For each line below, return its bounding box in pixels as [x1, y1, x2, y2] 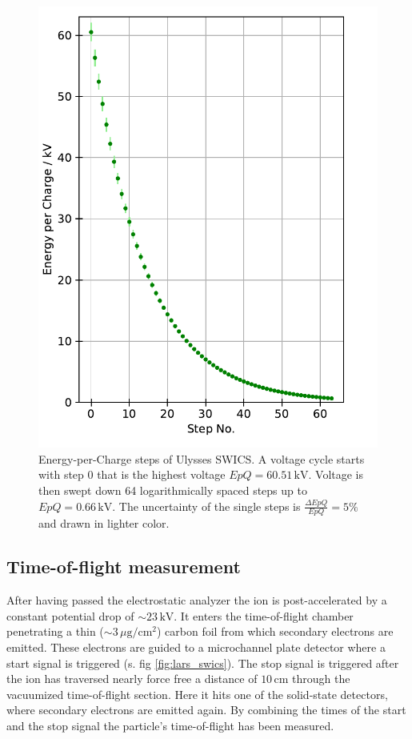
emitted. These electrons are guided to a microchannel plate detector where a [6, 638, 386, 655]
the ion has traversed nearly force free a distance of [6, 670, 258, 687]
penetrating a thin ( [6, 623, 104, 640]
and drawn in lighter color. [38, 515, 170, 532]
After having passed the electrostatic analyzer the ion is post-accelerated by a [6, 592, 387, 608]
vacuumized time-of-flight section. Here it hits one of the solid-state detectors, [6, 685, 388, 702]
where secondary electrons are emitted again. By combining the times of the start [6, 701, 406, 718]
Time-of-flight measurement [6, 554, 241, 579]
